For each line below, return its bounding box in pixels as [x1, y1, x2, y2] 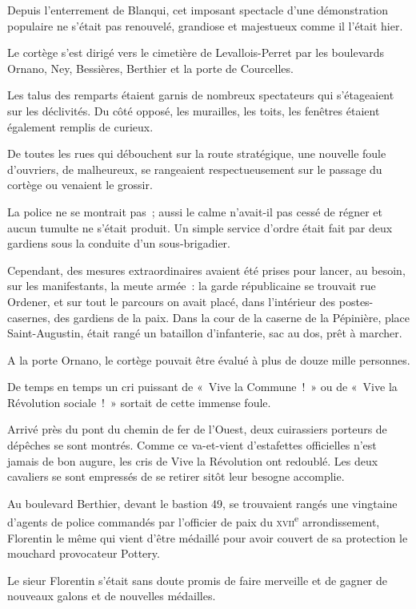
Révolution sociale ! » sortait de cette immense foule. [7, 393, 271, 410]
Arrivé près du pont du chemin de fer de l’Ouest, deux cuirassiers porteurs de [7, 421, 387, 438]
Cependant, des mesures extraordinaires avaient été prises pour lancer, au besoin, [7, 261, 406, 278]
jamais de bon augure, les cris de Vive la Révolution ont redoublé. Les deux [7, 452, 378, 469]
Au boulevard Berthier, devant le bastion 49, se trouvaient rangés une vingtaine [7, 494, 398, 511]
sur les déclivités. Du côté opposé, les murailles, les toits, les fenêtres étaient [7, 102, 380, 119]
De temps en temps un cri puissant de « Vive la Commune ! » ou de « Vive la [7, 378, 398, 395]
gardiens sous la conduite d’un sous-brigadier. [7, 235, 230, 252]
